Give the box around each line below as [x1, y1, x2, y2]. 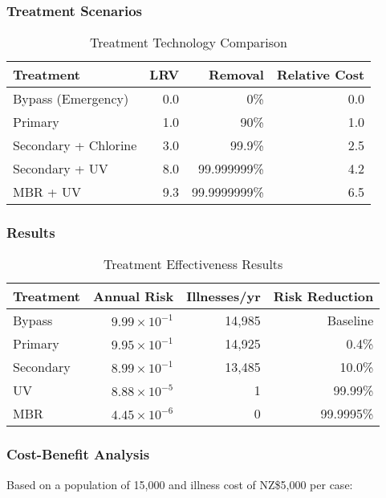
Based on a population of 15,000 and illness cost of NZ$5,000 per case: [6, 476, 353, 492]
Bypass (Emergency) [13, 89, 129, 108]
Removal [208, 65, 264, 84]
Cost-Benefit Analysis [6, 444, 150, 464]
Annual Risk [93, 287, 174, 306]
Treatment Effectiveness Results [103, 255, 283, 274]
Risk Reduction [273, 287, 374, 306]
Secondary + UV [13, 159, 108, 178]
